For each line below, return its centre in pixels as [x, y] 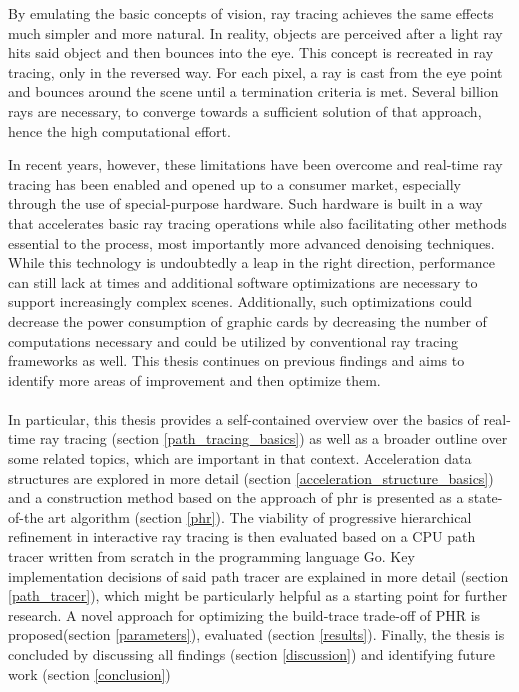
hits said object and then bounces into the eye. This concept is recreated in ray [251, 52]
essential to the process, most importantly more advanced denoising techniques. [251, 242]
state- [485, 497]
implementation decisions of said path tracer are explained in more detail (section [258, 575]
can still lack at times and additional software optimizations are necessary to [243, 281]
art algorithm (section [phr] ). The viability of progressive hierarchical [260, 516]
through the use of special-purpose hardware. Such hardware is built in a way [245, 203]
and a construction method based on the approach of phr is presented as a [236, 497]
